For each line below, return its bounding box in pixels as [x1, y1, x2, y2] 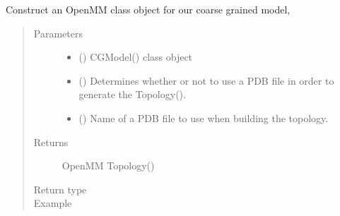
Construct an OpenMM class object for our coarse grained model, [6, 2, 291, 16]
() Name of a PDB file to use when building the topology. [78, 110, 329, 125]
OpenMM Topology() [61, 158, 155, 173]
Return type [33, 181, 87, 196]
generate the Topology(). [78, 87, 186, 102]
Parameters [33, 25, 83, 40]
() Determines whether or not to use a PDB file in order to [78, 73, 334, 88]
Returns [33, 134, 69, 149]
